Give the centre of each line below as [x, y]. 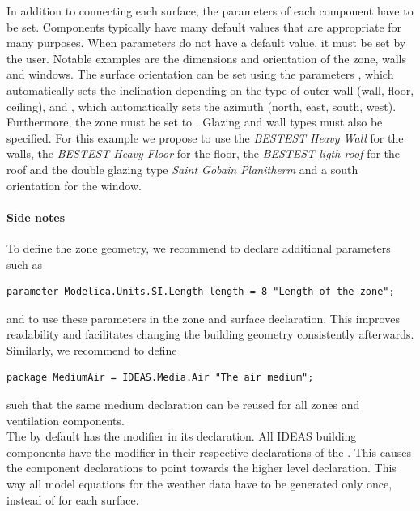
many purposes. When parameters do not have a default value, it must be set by [206, 43]
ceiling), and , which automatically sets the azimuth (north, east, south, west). [202, 106]
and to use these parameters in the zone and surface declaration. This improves [203, 318]
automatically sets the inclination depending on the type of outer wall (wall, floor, [210, 89]
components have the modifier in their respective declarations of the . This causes [209, 451]
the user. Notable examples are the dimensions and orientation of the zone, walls [206, 58]
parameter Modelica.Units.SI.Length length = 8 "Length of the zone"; [201, 292]
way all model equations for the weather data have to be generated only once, [199, 484]
